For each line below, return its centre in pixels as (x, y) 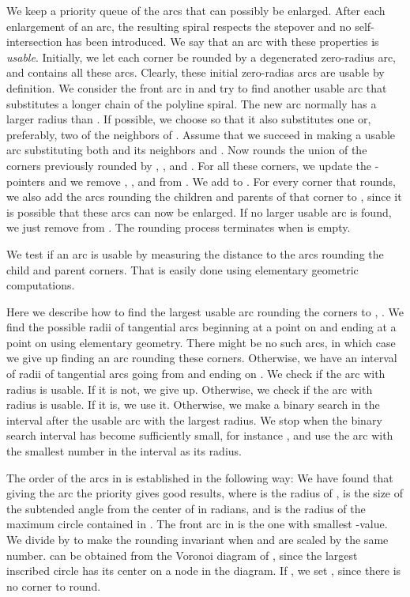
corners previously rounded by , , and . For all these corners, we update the (189, 165)
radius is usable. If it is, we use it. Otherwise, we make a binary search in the (193, 404)
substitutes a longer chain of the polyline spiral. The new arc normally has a (192, 103)
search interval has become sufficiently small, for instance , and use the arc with (200, 435)
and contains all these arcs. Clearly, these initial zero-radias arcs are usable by (196, 72)
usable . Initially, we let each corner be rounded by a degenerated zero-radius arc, (201, 57)
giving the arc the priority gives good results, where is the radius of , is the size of (205, 493)
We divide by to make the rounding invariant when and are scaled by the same (197, 539)
